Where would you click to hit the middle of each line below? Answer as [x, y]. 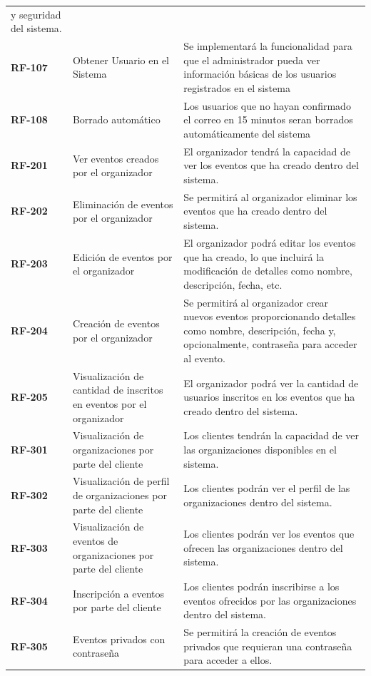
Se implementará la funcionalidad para [268, 46]
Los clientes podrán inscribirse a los [261, 587]
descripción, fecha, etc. [233, 284]
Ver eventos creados [116, 158]
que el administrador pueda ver [252, 60]
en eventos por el [110, 403]
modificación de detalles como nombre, [268, 271]
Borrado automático [116, 119]
